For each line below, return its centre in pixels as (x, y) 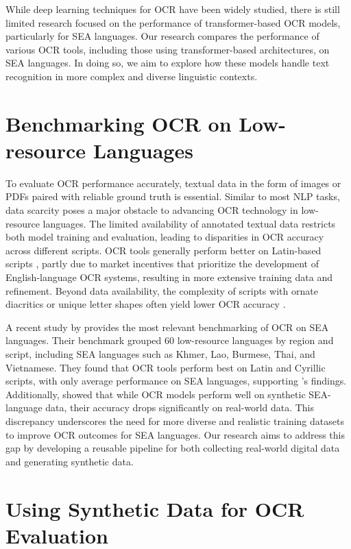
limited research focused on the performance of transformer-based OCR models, (173, 22)
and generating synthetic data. (70, 461)
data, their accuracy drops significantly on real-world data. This (180, 407)
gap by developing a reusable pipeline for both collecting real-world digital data (173, 448)
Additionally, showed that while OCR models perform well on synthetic (156, 394)
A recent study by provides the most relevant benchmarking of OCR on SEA (167, 327)
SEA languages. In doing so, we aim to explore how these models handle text (168, 63)
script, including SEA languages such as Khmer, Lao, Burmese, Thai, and (160, 354)
